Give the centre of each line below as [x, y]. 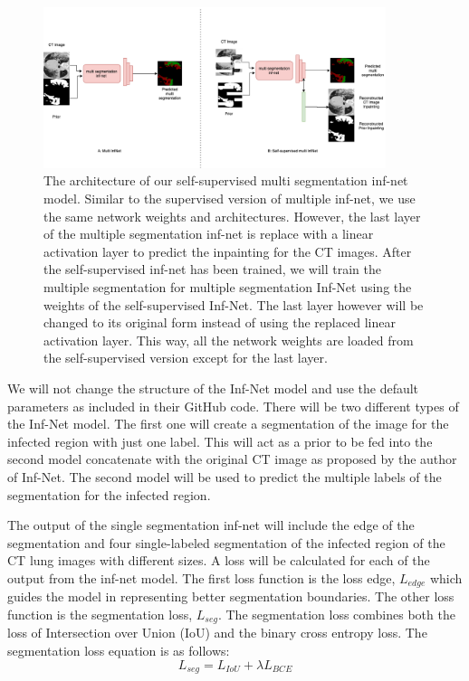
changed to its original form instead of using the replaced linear [220, 322]
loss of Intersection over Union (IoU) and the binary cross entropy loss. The [217, 633]
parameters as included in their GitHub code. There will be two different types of [233, 406]
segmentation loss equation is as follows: [119, 651]
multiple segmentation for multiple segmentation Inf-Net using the [228, 287]
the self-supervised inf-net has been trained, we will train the [212, 269]
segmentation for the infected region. [109, 494]
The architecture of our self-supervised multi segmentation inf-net [226, 180]
